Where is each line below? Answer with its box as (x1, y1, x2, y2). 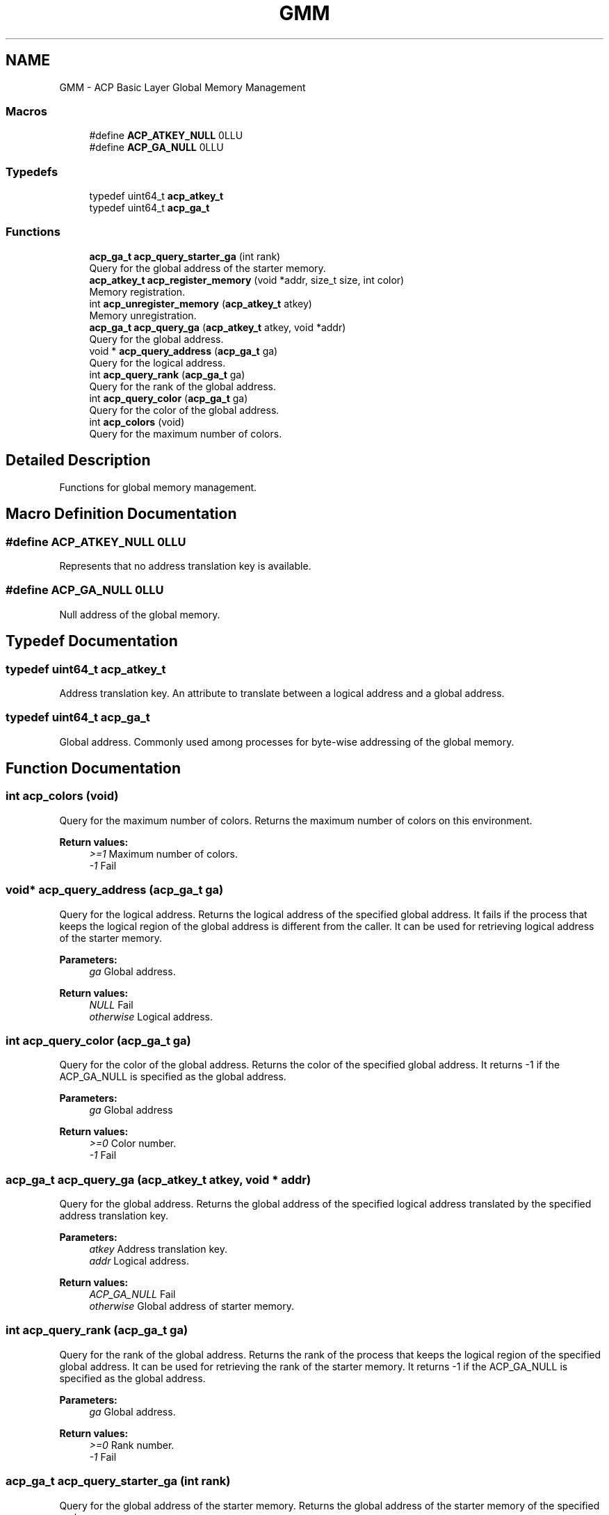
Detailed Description (6, 451, 151, 470)
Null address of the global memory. (59, 608, 220, 620)
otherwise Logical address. (89, 1010, 213, 1023)
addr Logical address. (89, 1255, 189, 1267)
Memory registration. (89, 285, 186, 298)
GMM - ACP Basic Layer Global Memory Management (59, 81, 306, 93)
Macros (6, 104, 47, 118)
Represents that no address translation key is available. (59, 559, 311, 572)
